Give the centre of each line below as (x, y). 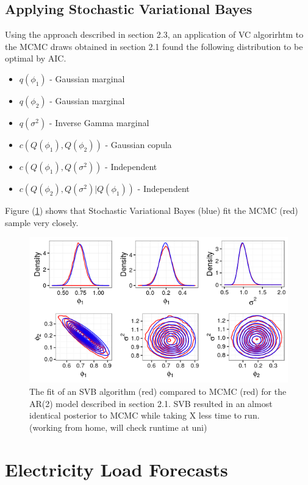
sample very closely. (42, 222)
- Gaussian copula (138, 144)
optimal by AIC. (36, 58)
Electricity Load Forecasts (116, 469)
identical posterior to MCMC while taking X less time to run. (145, 415)
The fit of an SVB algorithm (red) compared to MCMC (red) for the (158, 391)
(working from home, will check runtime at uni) (118, 427)
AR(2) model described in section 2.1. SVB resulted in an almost (151, 403)
